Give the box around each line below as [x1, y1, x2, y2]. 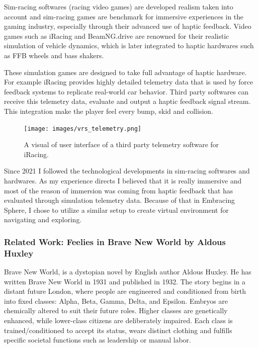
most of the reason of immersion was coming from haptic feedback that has [4, 185, 233, 195]
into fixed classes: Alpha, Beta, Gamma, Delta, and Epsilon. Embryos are [4, 295, 228, 306]
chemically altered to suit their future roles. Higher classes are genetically [4, 305, 228, 316]
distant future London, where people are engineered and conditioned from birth [4, 286, 246, 296]
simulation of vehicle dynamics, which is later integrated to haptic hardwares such [4, 40, 254, 51]
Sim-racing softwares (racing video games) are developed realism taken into [4, 1, 233, 11]
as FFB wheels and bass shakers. [4, 50, 104, 60]
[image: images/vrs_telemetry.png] [24, 125, 142, 132]
